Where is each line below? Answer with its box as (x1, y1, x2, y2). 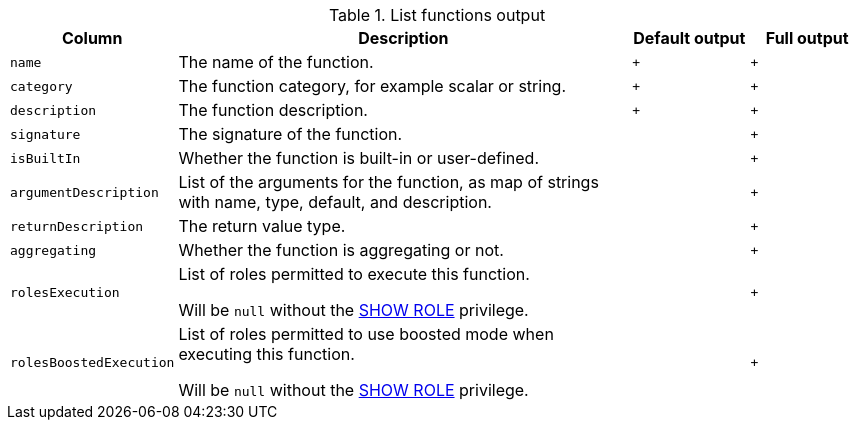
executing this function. (178, 344, 355, 364)
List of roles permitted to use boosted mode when (178, 324, 554, 344)
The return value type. (178, 216, 346, 236)
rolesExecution (10, 284, 120, 300)
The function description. (178, 100, 368, 120)
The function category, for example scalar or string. (178, 76, 566, 96)
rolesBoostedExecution (10, 354, 175, 370)
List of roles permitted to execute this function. (178, 264, 530, 284)
